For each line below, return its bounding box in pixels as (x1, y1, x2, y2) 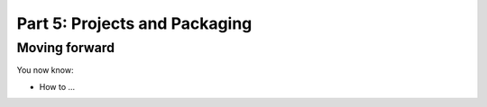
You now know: (16, 65, 74, 76)
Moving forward (16, 40, 115, 56)
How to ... (39, 81, 76, 92)
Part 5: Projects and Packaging (16, 13, 253, 33)
